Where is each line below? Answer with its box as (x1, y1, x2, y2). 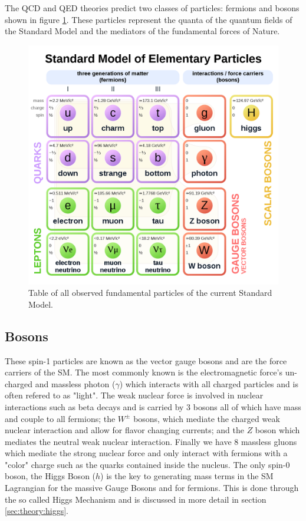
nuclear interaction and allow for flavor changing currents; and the (5, 424, 244, 436)
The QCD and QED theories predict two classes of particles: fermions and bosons (5, 2, 300, 14)
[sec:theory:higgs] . (5, 504, 68, 517)
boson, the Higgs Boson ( (5, 470, 96, 482)
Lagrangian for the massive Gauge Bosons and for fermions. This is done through (5, 482, 299, 494)
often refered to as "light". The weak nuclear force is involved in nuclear (5, 389, 264, 401)
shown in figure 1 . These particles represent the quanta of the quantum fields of (5, 13, 292, 25)
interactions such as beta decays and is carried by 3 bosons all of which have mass (5, 400, 301, 413)
